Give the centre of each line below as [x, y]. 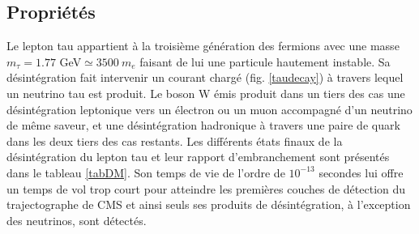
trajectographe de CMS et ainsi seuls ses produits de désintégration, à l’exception [209, 204]
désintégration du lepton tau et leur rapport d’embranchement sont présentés [198, 157]
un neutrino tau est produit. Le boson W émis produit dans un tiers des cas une [206, 93]
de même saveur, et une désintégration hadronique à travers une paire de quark [203, 125]
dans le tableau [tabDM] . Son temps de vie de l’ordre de [146, 172]
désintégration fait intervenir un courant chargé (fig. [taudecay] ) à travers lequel [205, 77]
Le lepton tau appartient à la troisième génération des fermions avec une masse [203, 46]
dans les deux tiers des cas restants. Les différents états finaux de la [175, 140]
